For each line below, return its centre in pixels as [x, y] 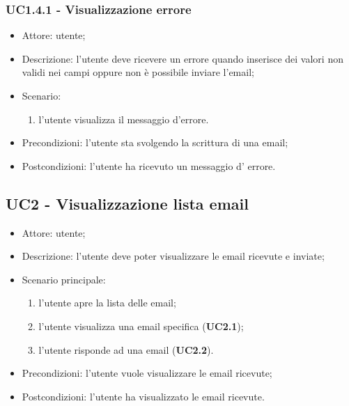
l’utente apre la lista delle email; [107, 303]
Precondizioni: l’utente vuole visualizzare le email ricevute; [147, 373]
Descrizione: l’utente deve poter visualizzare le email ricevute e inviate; [173, 256]
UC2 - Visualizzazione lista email [127, 203]
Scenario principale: [64, 279]
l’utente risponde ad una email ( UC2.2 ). [126, 349]
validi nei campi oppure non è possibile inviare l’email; [138, 72]
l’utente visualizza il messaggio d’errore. [124, 119]
